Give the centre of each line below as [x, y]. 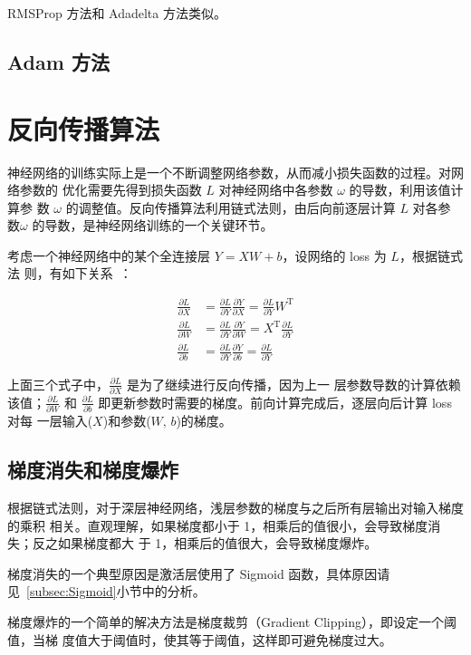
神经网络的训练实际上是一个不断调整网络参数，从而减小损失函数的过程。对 [229, 172]
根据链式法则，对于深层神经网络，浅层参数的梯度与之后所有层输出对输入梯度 [235, 508]
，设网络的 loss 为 [334, 255]
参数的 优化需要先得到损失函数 [111, 190]
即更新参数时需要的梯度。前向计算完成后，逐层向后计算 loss [275, 402]
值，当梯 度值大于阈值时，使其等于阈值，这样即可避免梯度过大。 [200, 639]
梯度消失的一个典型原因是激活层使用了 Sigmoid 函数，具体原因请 [199, 573]
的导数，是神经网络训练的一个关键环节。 [153, 225]
